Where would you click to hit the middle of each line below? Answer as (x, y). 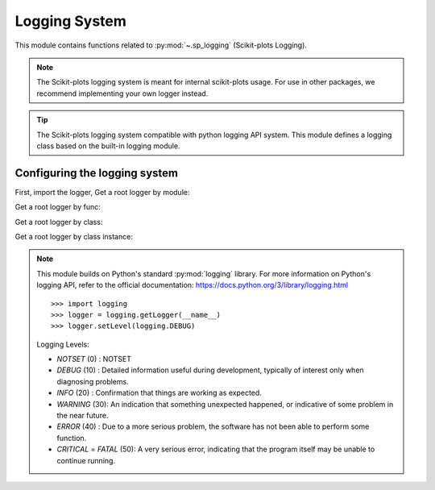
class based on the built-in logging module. (108, 146)
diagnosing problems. (93, 381)
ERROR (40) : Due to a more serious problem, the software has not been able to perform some (213, 426)
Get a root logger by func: (58, 207)
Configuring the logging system (97, 173)
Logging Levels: (63, 344)
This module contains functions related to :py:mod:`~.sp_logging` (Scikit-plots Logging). (161, 45)
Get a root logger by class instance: (74, 236)
